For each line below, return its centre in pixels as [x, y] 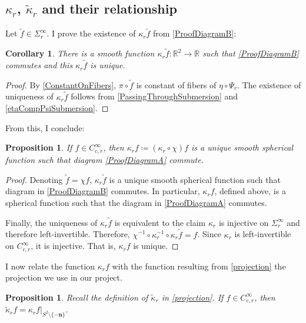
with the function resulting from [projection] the [199, 266]
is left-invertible [263, 234]
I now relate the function [50, 266]
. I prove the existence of [91, 33]
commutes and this [39, 65]
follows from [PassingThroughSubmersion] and [154, 96]
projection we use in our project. [64, 277]
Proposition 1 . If [39, 147]
